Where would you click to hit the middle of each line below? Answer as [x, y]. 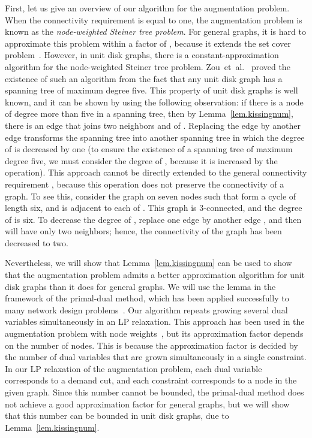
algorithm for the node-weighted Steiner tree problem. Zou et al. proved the [148, 66]
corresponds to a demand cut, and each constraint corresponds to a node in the [151, 380]
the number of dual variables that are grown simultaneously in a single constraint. [156, 357]
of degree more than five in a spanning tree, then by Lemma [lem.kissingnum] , [149, 114]
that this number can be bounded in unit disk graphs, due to [117, 416]
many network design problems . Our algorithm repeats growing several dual [146, 309]
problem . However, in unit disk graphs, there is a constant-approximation [142, 55]
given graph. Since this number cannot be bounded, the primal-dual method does [154, 392]
